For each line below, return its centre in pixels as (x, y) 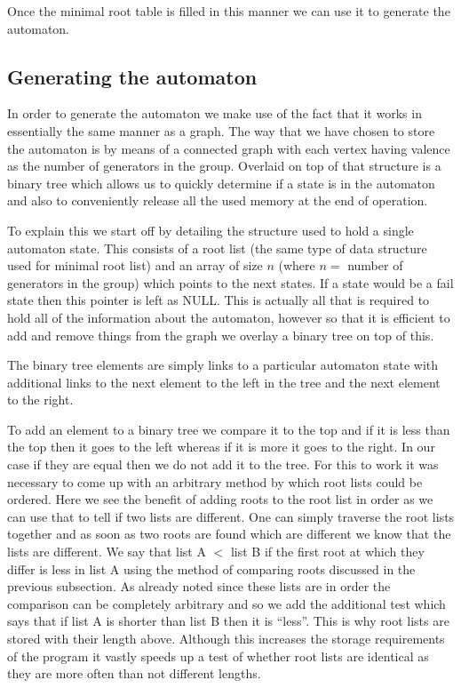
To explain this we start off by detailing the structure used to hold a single (211, 230)
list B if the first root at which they (327, 552)
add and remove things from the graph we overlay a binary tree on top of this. (221, 335)
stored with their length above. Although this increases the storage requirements (226, 639)
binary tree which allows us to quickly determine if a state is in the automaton (221, 183)
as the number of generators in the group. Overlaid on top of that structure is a (224, 166)
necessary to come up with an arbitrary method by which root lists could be (215, 481)
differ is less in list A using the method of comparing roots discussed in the (211, 568)
